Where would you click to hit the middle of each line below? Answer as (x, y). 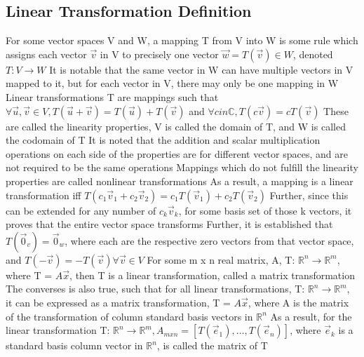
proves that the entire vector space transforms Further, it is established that (169, 224)
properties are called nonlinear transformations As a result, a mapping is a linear (180, 181)
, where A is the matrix (298, 302)
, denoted (313, 54)
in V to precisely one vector (159, 54)
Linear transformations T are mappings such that (112, 96)
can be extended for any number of (81, 210)
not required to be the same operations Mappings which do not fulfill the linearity (182, 167)
